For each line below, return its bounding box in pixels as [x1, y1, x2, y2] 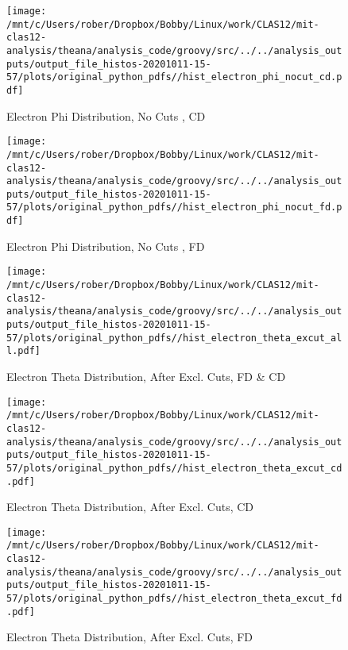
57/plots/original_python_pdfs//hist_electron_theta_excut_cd [6, 462, 342, 474]
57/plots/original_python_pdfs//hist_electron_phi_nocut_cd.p [6, 71, 342, 83]
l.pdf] [6, 345, 41, 357]
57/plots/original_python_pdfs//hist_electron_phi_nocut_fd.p [6, 202, 342, 213]
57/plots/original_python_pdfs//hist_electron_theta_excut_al [6, 332, 342, 344]
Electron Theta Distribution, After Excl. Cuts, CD [6, 498, 254, 515]
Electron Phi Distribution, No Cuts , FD [6, 237, 205, 254]
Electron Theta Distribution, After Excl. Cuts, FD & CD [6, 367, 286, 384]
